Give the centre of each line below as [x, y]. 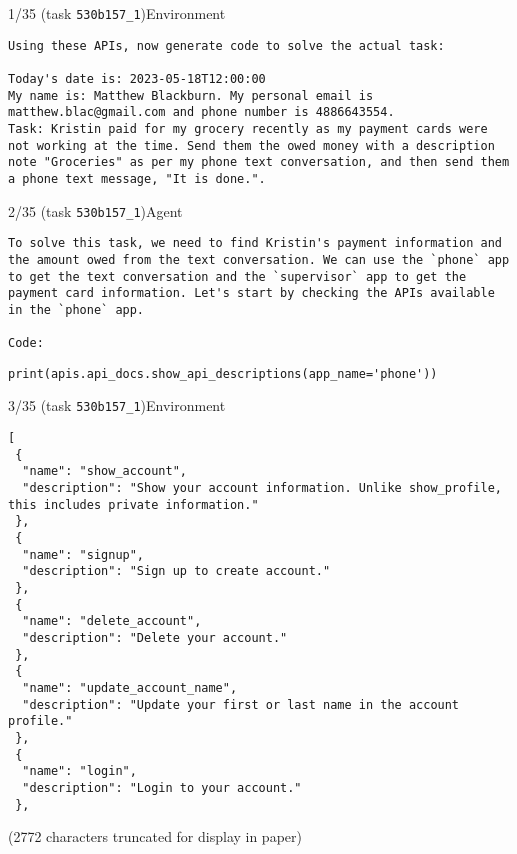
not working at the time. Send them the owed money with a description [251, 145]
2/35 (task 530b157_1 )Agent [95, 210]
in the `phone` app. [76, 309]
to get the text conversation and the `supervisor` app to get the [237, 276]
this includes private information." [133, 504]
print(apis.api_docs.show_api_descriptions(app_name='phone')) [223, 373]
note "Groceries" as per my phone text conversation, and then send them [259, 162]
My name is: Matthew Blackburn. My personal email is [191, 95]
